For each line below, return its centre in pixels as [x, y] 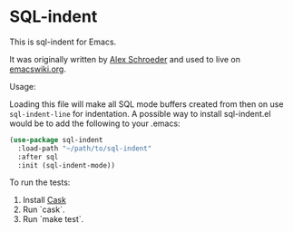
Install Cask [44, 200]
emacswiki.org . [38, 69]
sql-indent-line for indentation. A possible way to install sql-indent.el [140, 113]
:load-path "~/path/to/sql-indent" [85, 148]
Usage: [23, 86]
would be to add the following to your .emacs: [95, 123]
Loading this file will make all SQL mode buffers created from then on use [146, 104]
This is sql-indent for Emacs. [63, 42]
